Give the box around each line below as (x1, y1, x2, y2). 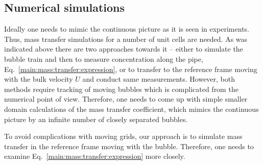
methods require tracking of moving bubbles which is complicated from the (4, 83, 238, 94)
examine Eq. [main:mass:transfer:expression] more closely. (4, 151, 185, 161)
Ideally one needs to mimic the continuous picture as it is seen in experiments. (4, 23, 249, 34)
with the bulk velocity (4, 74, 73, 84)
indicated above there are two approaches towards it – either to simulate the (4, 43, 243, 54)
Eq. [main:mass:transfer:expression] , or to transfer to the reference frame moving (4, 63, 257, 74)
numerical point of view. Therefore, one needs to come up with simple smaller (4, 93, 248, 104)
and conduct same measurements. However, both (82, 74, 235, 84)
